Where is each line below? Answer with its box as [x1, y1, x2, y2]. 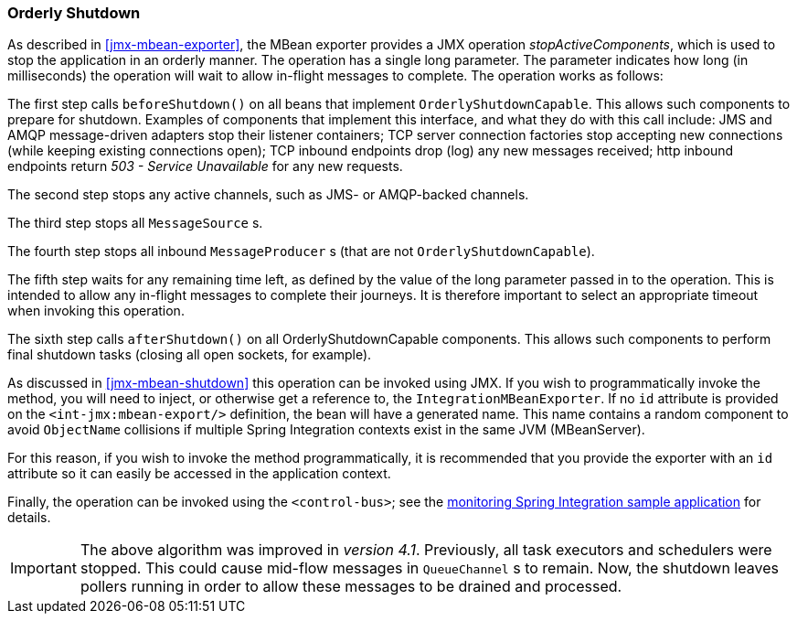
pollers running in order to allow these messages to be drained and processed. [80, 577, 622, 596]
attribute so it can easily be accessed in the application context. [7, 466, 391, 482]
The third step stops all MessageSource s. [7, 215, 263, 231]
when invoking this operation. [7, 303, 185, 319]
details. [7, 509, 51, 526]
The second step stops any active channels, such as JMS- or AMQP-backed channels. [7, 187, 529, 203]
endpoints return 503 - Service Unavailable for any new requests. [7, 158, 403, 175]
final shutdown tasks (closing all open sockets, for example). [7, 347, 372, 363]
